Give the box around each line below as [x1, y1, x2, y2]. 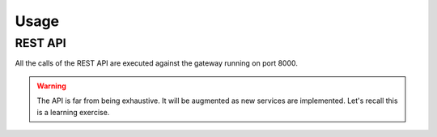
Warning [36, 81, 66, 91]
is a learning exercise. [36, 107, 110, 117]
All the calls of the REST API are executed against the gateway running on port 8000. [15, 58, 299, 68]
